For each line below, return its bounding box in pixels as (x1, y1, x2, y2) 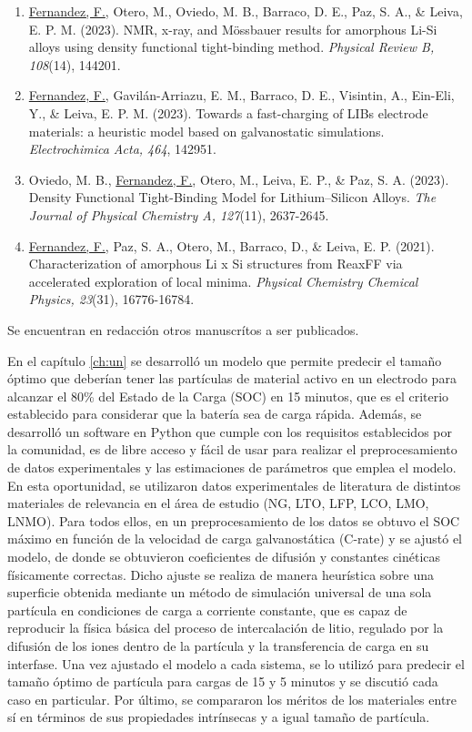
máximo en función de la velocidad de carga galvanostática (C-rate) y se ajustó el (7, 529, 462, 548)
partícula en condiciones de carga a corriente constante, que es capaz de (7, 600, 407, 619)
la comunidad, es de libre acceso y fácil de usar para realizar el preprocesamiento (7, 440, 457, 459)
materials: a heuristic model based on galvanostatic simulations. (28, 121, 385, 140)
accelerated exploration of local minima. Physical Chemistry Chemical (28, 271, 418, 290)
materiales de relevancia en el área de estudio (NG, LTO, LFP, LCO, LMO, (7, 493, 429, 513)
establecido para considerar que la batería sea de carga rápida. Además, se (7, 404, 422, 423)
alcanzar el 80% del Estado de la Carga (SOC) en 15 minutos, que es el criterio (7, 386, 449, 405)
